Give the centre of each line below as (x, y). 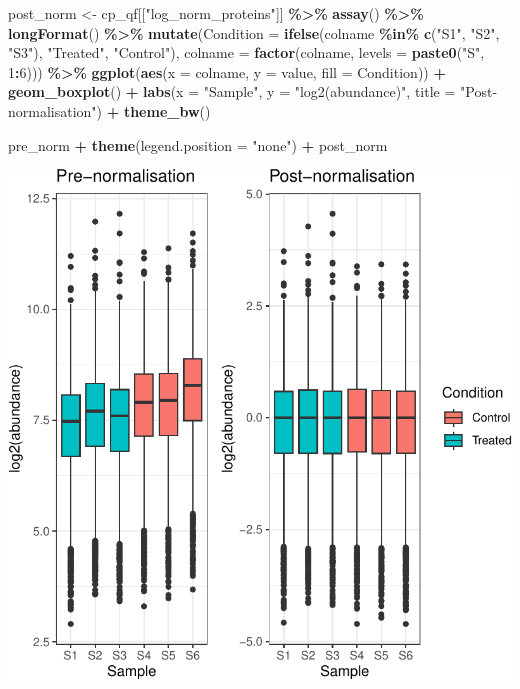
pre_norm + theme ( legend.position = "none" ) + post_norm (198, 144)
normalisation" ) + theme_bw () (109, 110)
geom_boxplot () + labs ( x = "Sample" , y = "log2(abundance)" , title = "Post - (253, 91)
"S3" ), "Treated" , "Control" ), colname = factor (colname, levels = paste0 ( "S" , (246, 52)
